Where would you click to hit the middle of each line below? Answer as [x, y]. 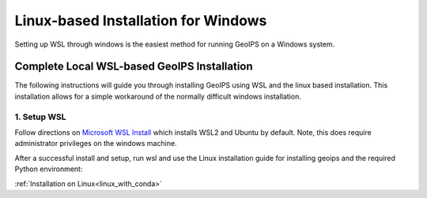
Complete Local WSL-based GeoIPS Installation [134, 67]
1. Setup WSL [40, 117]
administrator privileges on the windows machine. [96, 144]
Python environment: [49, 169]
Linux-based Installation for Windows [141, 21]
